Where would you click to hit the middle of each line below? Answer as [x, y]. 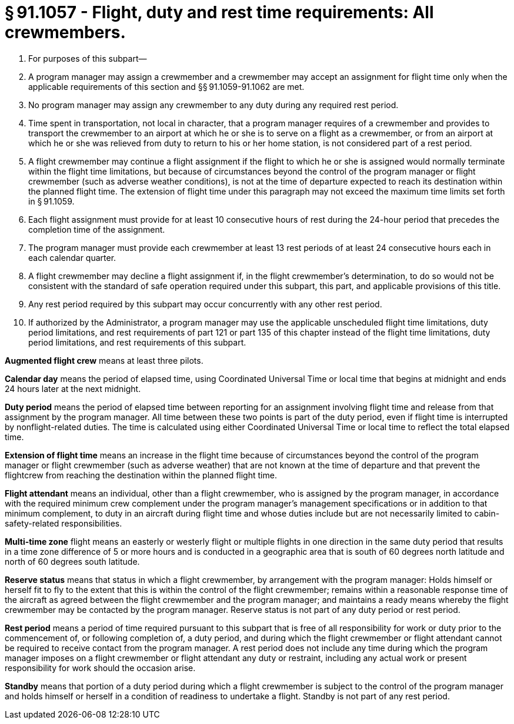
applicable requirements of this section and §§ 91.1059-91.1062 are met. [166, 86]
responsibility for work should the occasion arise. [100, 668]
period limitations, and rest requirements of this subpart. [137, 342]
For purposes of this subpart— [88, 58]
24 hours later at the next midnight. [73, 388]
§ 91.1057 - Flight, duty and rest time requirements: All [219, 12]
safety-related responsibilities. [64, 523]
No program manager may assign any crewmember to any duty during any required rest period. [213, 105]
